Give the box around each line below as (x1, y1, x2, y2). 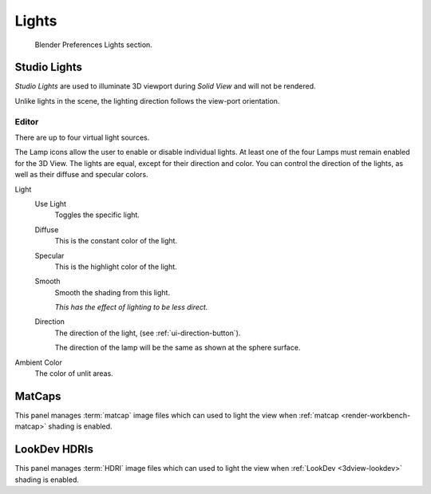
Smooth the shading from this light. (54, 287, 171, 297)
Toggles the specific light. (54, 210, 140, 219)
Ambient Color (14, 358, 63, 367)
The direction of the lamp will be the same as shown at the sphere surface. (54, 343, 301, 353)
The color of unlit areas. (34, 369, 113, 378)
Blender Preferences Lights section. (34, 40, 153, 49)
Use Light (34, 199, 67, 208)
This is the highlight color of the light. (54, 262, 177, 271)
